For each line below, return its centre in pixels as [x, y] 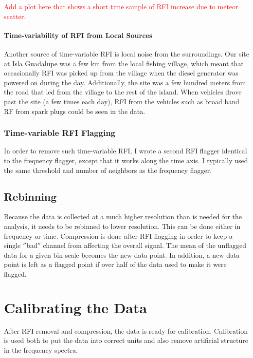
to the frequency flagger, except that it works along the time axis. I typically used [126, 160]
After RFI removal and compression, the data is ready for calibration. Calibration [126, 330]
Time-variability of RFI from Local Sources [78, 35]
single [12, 245]
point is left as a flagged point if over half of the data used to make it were [115, 264]
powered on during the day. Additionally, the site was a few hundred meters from [125, 82]
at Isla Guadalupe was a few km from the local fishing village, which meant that [124, 63]
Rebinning [30, 196]
